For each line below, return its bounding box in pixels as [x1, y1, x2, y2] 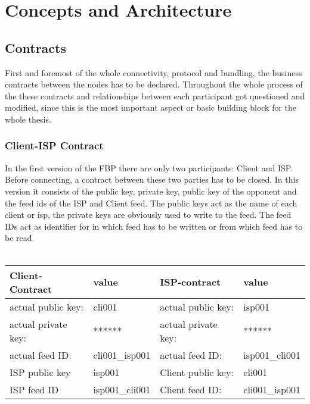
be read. [5, 231, 35, 244]
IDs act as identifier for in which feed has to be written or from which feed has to [5, 220, 303, 232]
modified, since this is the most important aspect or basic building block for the [5, 101, 297, 114]
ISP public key [10, 365, 71, 379]
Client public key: [160, 365, 234, 379]
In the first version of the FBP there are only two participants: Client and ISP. [5, 161, 293, 174]
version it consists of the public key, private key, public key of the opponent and [5, 184, 297, 197]
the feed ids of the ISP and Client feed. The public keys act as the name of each [5, 196, 297, 209]
